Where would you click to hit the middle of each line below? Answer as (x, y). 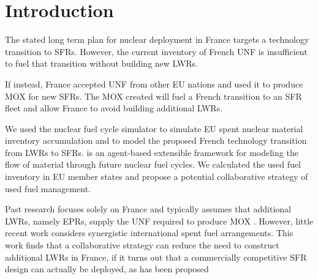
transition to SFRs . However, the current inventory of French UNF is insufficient (156, 51)
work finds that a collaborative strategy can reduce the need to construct (142, 245)
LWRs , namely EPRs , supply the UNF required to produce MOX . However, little (159, 221)
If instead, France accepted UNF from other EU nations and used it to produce (154, 84)
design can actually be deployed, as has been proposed (107, 269)
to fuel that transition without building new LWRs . (101, 63)
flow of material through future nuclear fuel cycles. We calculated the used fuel (153, 164)
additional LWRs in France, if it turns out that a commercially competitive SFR (156, 257)
